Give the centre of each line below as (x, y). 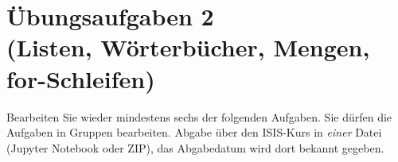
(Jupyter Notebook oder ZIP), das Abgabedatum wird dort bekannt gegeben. (195, 147)
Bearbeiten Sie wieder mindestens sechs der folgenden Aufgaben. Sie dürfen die (199, 116)
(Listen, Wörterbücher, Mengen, (188, 47)
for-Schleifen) (81, 78)
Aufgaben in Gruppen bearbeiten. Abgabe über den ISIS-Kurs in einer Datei (194, 132)
